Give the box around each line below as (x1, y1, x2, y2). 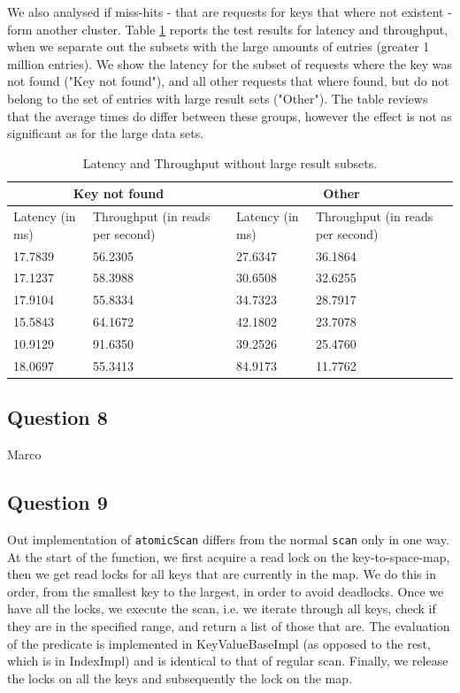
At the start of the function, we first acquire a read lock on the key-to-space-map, (7, 547, 450, 566)
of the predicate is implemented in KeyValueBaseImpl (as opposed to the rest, (7, 634, 431, 652)
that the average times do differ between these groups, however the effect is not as (7, 106, 452, 125)
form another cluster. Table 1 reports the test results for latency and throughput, (7, 19, 448, 38)
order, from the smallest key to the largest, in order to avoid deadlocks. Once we (7, 581, 444, 600)
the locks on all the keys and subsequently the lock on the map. (7, 668, 352, 687)
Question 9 (7, 489, 108, 516)
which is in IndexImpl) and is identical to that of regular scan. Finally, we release (7, 651, 448, 670)
